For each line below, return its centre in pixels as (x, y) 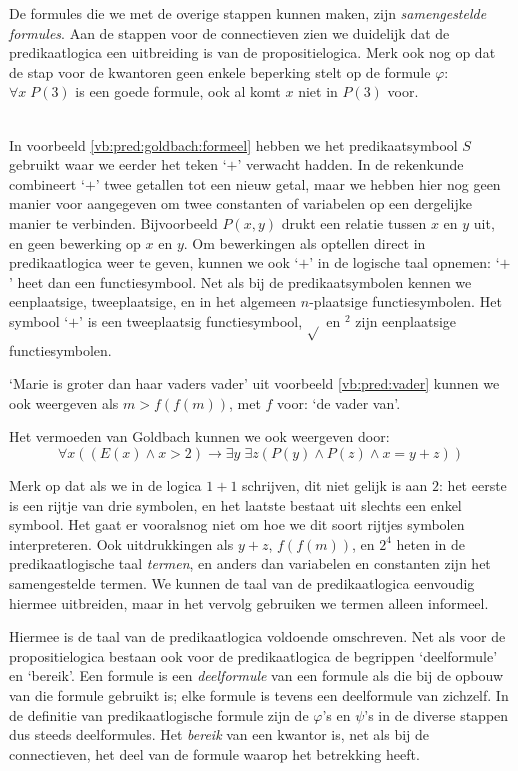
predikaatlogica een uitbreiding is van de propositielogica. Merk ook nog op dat (252, 52)
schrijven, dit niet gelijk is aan (335, 485)
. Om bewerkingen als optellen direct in (304, 242)
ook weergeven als (64, 402)
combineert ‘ (47, 183)
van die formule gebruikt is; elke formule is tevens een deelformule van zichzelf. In (259, 694)
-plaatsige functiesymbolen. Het (405, 301)
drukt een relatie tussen (354, 222)
